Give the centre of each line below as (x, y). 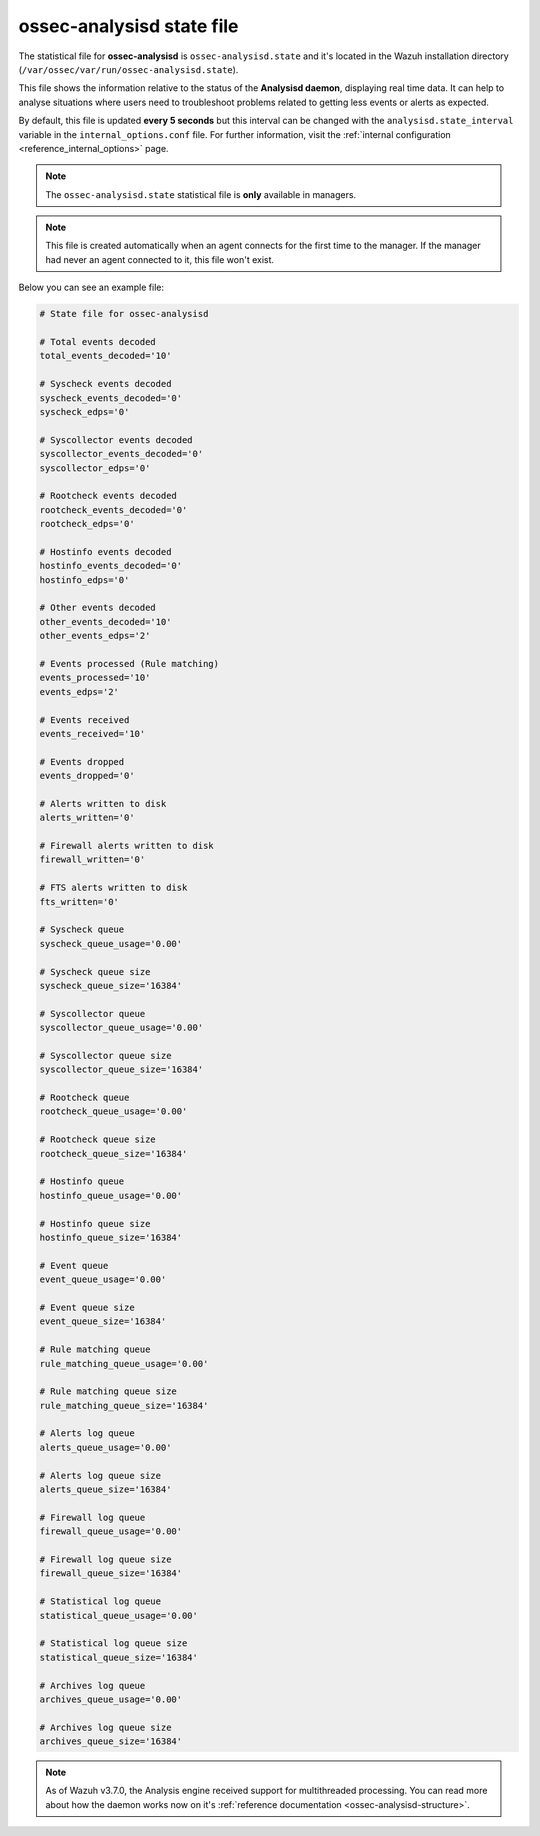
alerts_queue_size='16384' (105, 1489)
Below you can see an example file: (91, 287)
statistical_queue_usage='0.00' (119, 1615)
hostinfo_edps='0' (84, 579)
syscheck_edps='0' (84, 411)
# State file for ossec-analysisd (124, 314)
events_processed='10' (95, 678)
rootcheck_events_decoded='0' (113, 509)
